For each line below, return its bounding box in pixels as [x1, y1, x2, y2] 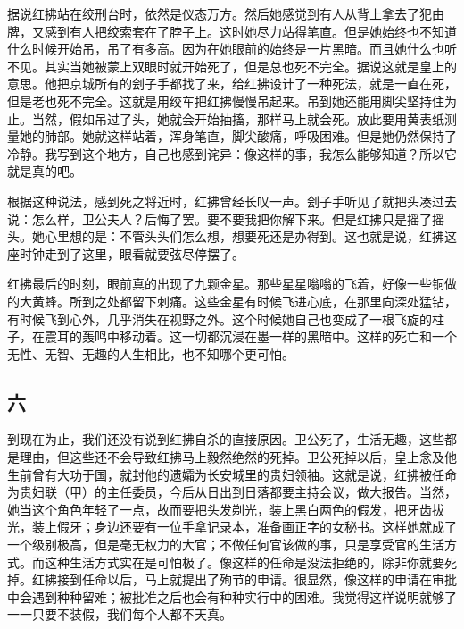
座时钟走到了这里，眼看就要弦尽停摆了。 [7, 244, 244, 263]
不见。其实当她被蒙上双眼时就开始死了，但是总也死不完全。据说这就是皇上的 [7, 56, 457, 75]
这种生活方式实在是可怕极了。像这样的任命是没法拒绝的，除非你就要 [44, 552, 444, 571]
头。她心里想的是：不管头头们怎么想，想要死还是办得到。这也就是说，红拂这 [7, 227, 457, 246]
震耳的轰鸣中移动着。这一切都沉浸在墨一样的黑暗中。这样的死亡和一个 [44, 327, 457, 346]
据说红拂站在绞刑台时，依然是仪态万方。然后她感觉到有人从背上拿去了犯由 [7, 4, 444, 22]
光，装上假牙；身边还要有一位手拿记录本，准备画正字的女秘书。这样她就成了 [7, 517, 457, 536]
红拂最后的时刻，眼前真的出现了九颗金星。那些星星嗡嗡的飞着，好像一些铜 [7, 274, 444, 293]
